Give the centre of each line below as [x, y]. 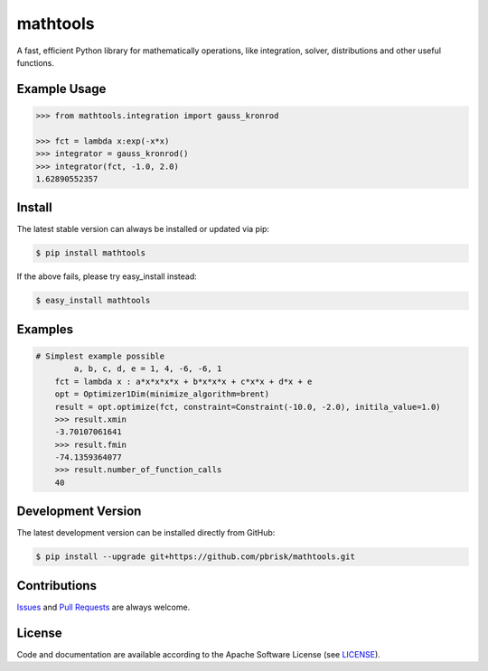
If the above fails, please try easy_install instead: [107, 276]
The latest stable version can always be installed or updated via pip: [143, 229]
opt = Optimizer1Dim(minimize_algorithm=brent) [162, 394]
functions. [35, 62]
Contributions [56, 586]
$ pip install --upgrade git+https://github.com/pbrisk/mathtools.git [196, 557]
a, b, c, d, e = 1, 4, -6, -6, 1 [148, 369]
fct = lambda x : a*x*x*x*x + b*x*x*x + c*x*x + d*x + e [183, 381]
